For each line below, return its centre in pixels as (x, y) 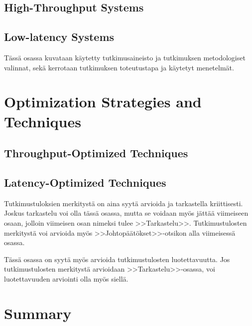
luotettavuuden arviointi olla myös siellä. (66, 278)
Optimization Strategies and (103, 102)
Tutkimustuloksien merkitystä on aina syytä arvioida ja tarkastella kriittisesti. (124, 203)
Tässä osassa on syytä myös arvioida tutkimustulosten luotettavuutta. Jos (117, 259)
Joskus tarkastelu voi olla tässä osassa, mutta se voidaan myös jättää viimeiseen (126, 213)
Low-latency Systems (59, 37)
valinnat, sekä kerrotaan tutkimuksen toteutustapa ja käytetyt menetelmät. (119, 67)
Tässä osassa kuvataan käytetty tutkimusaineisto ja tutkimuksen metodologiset (125, 57)
